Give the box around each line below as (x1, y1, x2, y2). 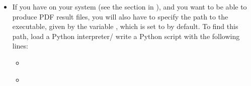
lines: (12, 40, 28, 51)
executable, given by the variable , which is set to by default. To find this (12, 21, 238, 31)
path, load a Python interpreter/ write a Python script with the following (12, 30, 240, 41)
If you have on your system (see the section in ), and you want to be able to (12, 1, 247, 11)
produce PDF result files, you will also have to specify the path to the (12, 11, 228, 21)
